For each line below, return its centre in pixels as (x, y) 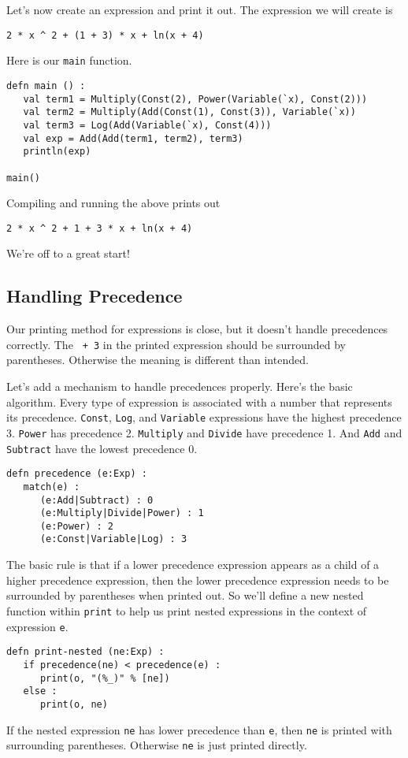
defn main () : (46, 85)
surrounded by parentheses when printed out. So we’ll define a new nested (185, 595)
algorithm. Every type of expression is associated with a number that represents (199, 401)
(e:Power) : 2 (77, 526)
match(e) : (52, 487)
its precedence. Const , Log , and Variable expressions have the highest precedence (204, 417)
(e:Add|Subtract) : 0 (96, 500)
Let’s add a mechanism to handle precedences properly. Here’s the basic (180, 386)
